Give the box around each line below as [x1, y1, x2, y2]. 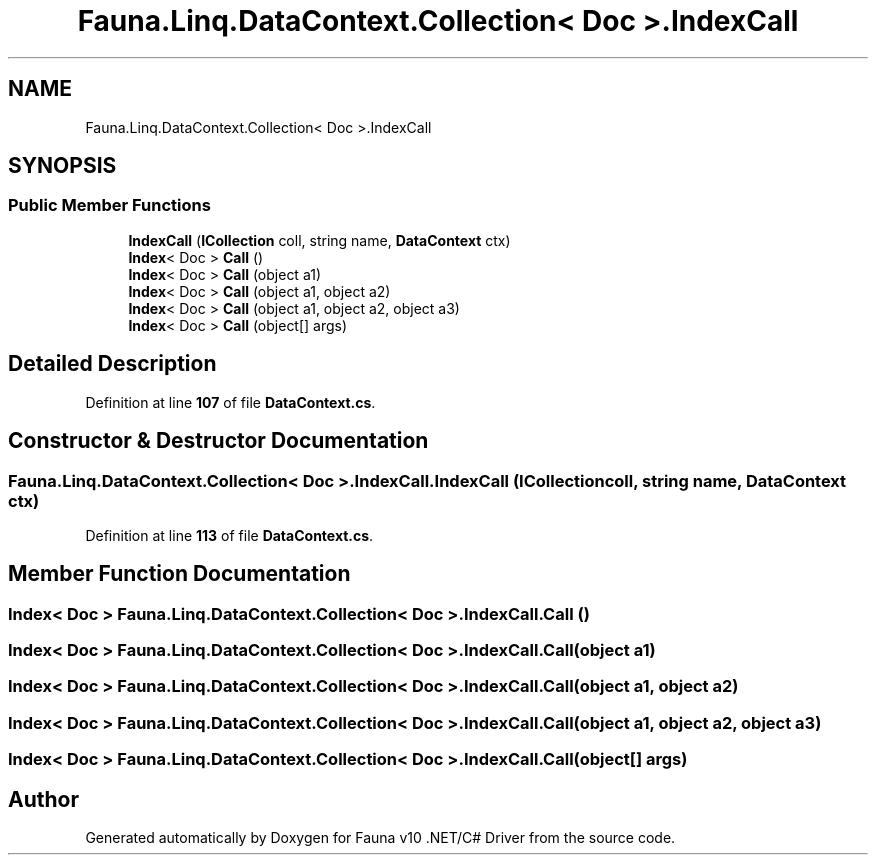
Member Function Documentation [8, 561, 351, 587]
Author [8, 786, 79, 812]
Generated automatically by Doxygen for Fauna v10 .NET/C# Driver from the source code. [85, 829, 676, 847]
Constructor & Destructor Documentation [8, 428, 429, 454]
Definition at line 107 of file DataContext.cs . [85, 393, 376, 411]
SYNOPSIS [8, 153, 117, 179]
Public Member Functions [8, 195, 211, 216]
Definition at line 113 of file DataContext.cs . [85, 526, 374, 544]
